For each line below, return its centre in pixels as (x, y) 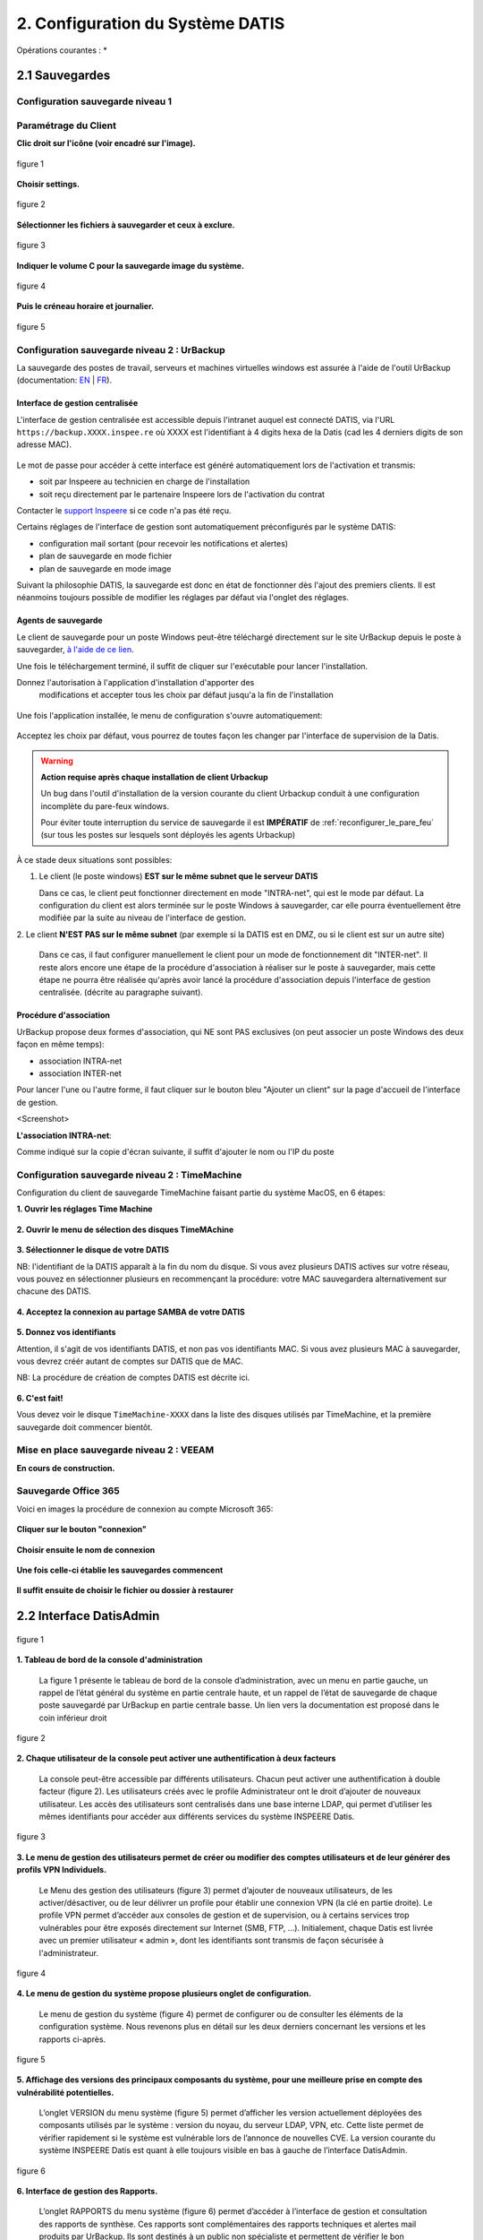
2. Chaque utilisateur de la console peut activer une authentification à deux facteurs (176, 1758)
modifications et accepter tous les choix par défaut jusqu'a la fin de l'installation (186, 695)
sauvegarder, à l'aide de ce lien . (75, 650)
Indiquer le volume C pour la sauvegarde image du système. (131, 265)
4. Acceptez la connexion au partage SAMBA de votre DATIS (131, 1312)
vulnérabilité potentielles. (65, 2092)
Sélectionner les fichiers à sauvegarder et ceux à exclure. (126, 225)
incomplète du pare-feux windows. (105, 806)
